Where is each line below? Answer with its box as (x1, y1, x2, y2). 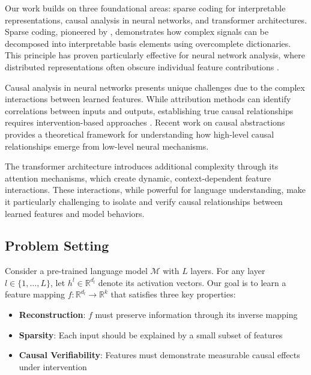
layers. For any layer (190, 264, 265, 277)
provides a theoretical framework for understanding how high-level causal (5, 127, 274, 140)
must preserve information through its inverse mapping (95, 308, 298, 321)
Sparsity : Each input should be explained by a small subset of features (19, 328, 283, 341)
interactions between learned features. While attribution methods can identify (5, 93, 291, 105)
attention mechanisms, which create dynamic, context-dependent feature (5, 171, 271, 184)
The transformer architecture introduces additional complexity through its (5, 160, 279, 172)
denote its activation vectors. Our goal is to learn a (98, 276, 286, 288)
